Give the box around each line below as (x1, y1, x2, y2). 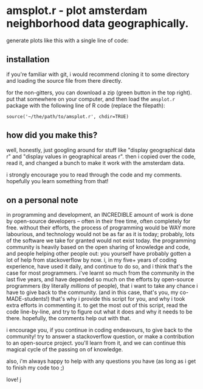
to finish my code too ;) (6, 364, 65, 371)
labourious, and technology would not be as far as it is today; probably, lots (6, 231, 194, 238)
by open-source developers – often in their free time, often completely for (6, 217, 191, 225)
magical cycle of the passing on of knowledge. (6, 346, 123, 353)
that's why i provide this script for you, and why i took (50, 295, 185, 303)
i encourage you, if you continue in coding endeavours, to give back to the (6, 326, 193, 334)
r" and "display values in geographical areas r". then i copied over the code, (6, 153, 196, 160)
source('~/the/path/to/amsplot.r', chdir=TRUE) (6, 113, 129, 119)
